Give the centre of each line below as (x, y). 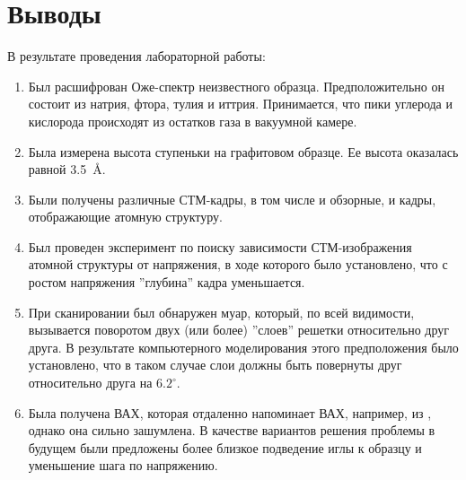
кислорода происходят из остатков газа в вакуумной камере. (193, 121)
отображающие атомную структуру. (125, 217)
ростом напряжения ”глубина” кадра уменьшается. (167, 282)
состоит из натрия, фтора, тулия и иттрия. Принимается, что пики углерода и (240, 104)
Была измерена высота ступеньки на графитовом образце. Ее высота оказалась (243, 151)
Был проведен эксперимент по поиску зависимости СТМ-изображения (220, 246)
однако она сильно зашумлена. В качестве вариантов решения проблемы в (232, 430)
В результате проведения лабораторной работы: (136, 56)
